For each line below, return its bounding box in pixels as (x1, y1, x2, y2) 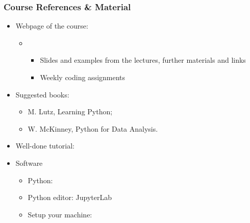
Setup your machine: (28, 209, 92, 219)
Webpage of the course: (15, 20, 88, 31)
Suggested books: (15, 89, 69, 100)
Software (15, 157, 43, 168)
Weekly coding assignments (40, 72, 126, 82)
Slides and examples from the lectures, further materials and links (40, 55, 246, 65)
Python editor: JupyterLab (28, 192, 112, 203)
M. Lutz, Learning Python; (28, 106, 113, 117)
